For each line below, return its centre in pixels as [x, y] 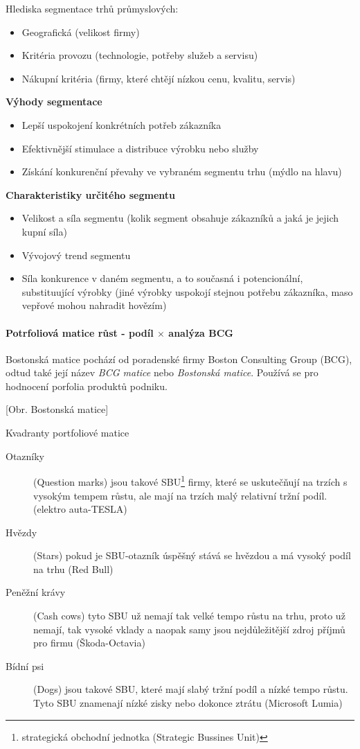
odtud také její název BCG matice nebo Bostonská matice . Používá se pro [162, 372]
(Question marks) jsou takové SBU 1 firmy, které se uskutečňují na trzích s [190, 481]
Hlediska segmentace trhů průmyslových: [92, 8]
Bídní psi [25, 666]
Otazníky [25, 456]
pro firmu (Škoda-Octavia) [89, 643]
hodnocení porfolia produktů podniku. [87, 386]
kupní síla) [44, 231]
